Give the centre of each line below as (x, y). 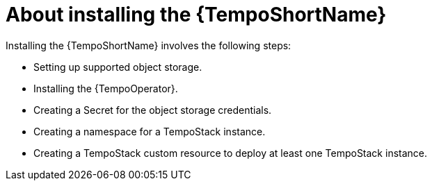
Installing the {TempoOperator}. (106, 88)
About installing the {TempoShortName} (196, 15)
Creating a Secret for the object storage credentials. (153, 110)
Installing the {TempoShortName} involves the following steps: (149, 45)
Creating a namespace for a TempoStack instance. (150, 131)
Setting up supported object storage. (118, 67)
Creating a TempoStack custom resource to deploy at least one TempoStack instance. (231, 153)
